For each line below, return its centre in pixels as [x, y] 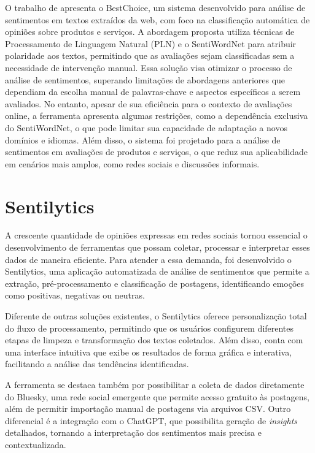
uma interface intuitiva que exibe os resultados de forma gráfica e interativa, [149, 352]
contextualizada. [36, 444]
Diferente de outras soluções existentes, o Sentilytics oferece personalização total [156, 316]
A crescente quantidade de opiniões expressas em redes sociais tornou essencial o [156, 235]
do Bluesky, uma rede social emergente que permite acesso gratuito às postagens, [157, 396]
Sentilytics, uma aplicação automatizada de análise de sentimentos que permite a [157, 271]
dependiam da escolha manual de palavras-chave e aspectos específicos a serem [153, 92]
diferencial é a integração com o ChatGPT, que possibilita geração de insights [151, 420]
